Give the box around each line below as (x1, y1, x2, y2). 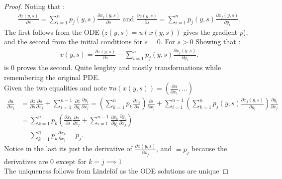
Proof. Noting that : (4, 1, 65, 11)
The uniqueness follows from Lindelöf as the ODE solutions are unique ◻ (4, 166, 229, 176)
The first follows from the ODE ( (4, 26, 105, 37)
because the (191, 143, 227, 154)
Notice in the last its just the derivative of (4, 143, 132, 154)
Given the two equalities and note (4, 83, 107, 93)
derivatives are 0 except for (4, 156, 87, 166)
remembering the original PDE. (4, 72, 100, 82)
